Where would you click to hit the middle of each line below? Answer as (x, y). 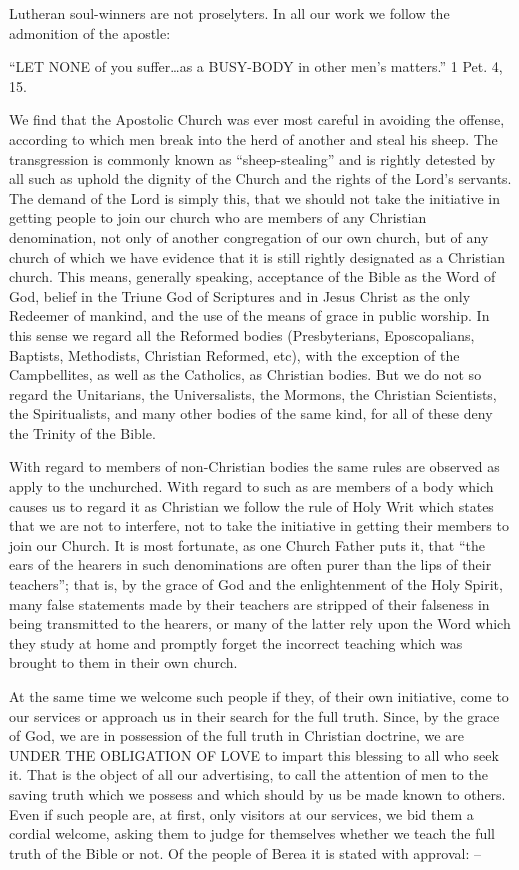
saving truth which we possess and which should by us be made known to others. (257, 793)
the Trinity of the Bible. (82, 432)
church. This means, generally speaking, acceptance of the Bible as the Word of (252, 276)
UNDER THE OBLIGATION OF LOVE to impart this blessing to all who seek (254, 754)
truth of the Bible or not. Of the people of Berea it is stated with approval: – (245, 852)
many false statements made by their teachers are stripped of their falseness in (249, 603)
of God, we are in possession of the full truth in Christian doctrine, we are (236, 735)
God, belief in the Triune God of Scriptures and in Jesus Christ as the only (240, 295)
